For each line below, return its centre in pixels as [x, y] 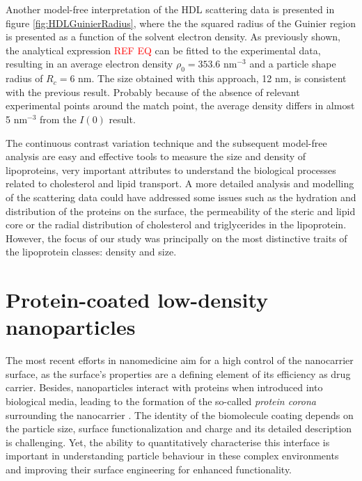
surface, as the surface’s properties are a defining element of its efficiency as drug [178, 373]
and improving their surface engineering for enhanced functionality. [149, 469]
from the [58, 119]
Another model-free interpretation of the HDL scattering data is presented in [170, 9]
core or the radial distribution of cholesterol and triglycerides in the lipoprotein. [176, 224]
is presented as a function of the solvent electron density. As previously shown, [173, 37]
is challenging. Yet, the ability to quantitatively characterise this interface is [168, 442]
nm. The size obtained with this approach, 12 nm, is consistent [212, 78]
